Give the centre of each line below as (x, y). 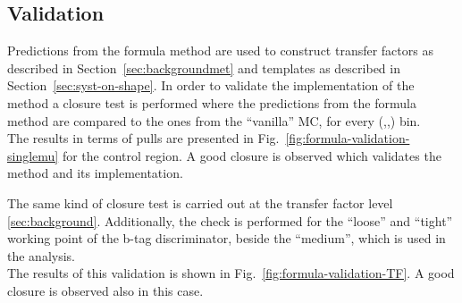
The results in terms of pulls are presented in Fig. (143, 138)
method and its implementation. (95, 173)
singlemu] (33, 155)
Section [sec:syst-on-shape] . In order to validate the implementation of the (211, 85)
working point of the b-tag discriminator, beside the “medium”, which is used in (227, 238)
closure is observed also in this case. (105, 290)
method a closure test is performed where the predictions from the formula (212, 102)
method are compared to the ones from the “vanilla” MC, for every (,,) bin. (214, 120)
